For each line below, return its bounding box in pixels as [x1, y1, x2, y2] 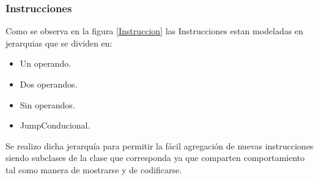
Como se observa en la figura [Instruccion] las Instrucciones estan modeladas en [6, 24, 303, 37]
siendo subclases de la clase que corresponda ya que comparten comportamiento [6, 151, 305, 164]
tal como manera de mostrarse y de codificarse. [6, 163, 182, 176]
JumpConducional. [20, 119, 91, 132]
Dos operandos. [20, 78, 78, 90]
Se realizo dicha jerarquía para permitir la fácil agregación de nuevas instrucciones [6, 139, 314, 152]
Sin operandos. [20, 98, 75, 111]
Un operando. [20, 57, 72, 70]
